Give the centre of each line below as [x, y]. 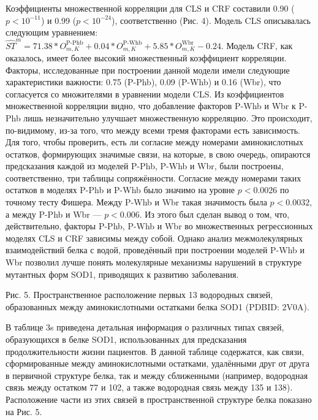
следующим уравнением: [52, 32]
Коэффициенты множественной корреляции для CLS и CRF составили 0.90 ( [150, 8]
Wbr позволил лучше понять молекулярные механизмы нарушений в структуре [154, 262]
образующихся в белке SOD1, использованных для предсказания [126, 339]
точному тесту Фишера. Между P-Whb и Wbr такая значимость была [136, 202]
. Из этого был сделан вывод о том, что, [214, 214]
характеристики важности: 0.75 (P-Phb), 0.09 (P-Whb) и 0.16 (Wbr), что [143, 82]
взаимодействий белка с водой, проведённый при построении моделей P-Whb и [155, 250]
